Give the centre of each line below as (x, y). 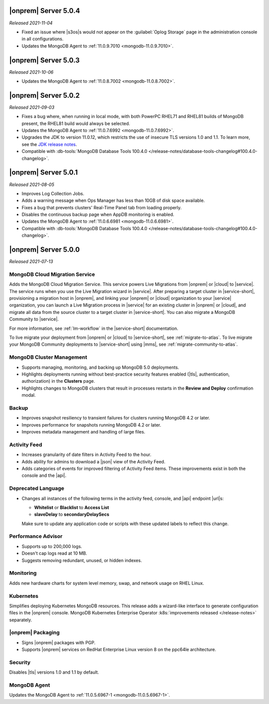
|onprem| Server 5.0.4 (45, 11)
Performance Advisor (36, 537)
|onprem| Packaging (34, 633)
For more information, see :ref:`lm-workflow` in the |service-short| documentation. (94, 328)
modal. (29, 395)
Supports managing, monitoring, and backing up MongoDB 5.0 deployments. (100, 367)
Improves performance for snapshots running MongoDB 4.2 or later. (91, 425)
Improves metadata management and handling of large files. (83, 432)
